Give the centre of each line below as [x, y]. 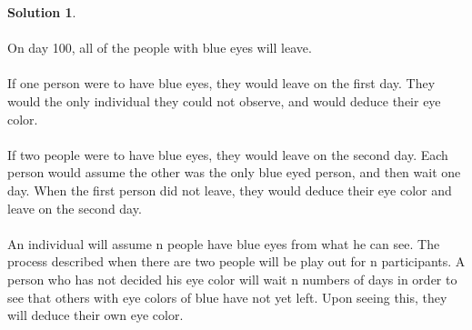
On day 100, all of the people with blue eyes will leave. [160, 48]
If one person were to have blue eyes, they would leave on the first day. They [221, 83]
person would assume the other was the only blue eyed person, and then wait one [234, 172]
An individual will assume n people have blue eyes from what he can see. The [224, 243]
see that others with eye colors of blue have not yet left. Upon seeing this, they [227, 297]
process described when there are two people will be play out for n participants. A [236, 261]
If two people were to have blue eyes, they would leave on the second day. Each [228, 154]
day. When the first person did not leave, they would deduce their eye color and [230, 190]
